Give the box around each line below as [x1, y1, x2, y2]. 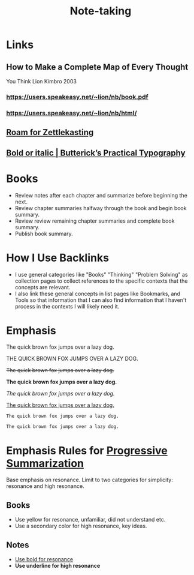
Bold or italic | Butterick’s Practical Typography [6, 148, 186, 158]
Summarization [6, 456, 84, 470]
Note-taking [69, 4, 132, 18]
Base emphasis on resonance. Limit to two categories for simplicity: [6, 476, 174, 484]
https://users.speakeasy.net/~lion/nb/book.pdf [6, 92, 148, 101]
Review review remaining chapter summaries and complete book [14, 217, 175, 224]
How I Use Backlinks [6, 251, 110, 265]
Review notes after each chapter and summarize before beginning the [14, 191, 187, 199]
